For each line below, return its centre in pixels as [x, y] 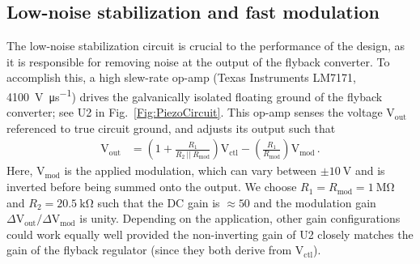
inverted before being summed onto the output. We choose [152, 187]
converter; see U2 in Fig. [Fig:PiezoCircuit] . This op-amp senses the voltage [195, 112]
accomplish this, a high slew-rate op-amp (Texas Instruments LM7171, [181, 77]
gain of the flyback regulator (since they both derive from [149, 250]
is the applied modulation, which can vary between [191, 170]
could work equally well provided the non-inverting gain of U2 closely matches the [210, 234]
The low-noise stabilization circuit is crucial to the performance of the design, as [206, 46]
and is [370, 170]
